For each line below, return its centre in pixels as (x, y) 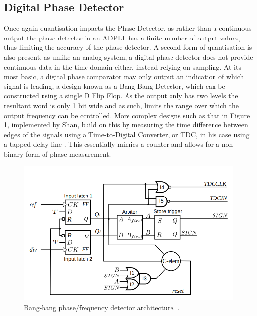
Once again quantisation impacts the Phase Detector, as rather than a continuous (128, 28)
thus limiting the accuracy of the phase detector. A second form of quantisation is (128, 47)
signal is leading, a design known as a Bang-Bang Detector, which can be (115, 86)
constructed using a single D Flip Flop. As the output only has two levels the (121, 96)
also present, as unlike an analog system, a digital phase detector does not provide (128, 57)
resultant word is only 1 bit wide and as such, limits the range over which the (121, 105)
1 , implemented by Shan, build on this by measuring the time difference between (126, 125)
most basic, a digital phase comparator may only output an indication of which (124, 76)
